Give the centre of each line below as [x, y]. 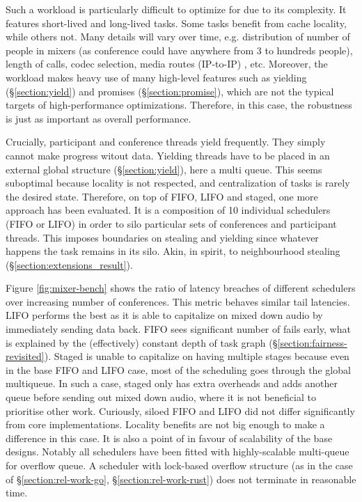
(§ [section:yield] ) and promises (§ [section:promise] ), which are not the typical [170, 91]
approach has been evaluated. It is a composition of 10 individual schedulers [168, 210]
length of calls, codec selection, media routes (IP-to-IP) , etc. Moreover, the [167, 64]
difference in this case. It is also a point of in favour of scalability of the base [169, 438]
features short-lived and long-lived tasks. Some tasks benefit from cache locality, [176, 23]
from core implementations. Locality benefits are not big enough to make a [165, 424]
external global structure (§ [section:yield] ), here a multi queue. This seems [164, 169]
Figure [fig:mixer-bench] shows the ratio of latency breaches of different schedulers [181, 288]
